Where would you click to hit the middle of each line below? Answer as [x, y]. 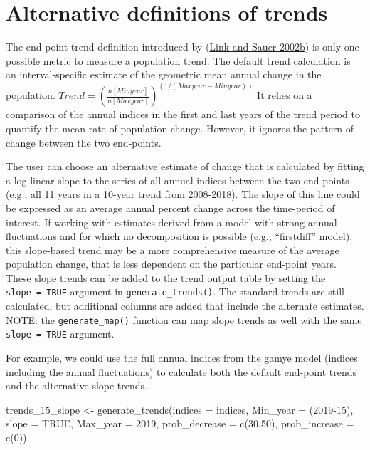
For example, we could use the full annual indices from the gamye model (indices [182, 358]
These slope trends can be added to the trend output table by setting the [166, 277]
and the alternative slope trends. [76, 386]
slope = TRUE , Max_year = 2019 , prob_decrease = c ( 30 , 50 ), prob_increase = [180, 423]
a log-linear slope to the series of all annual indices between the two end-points [178, 180]
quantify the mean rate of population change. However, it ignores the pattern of [180, 128]
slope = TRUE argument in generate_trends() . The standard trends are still [175, 292]
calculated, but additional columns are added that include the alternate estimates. [185, 306]
